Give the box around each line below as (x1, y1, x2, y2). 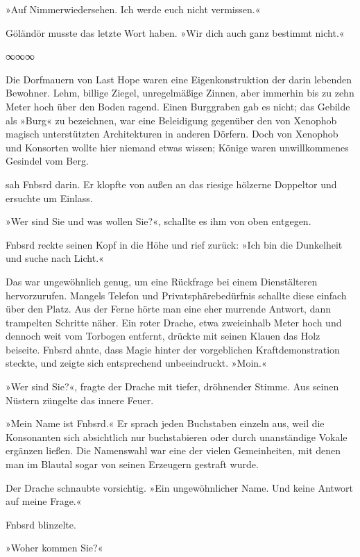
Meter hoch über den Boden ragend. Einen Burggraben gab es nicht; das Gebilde (6, 99, 350, 113)
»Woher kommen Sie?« (6, 540, 103, 555)
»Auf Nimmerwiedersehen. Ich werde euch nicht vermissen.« (6, 2, 261, 16)
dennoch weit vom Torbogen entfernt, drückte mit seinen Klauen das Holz (6, 329, 320, 343)
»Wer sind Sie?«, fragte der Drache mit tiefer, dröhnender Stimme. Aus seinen (6, 379, 339, 394)
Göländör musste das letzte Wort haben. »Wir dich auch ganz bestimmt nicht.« (6, 25, 345, 40)
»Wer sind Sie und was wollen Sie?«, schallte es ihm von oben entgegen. (6, 214, 311, 228)
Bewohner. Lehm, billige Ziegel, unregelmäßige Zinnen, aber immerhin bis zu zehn (6, 85, 354, 100)
